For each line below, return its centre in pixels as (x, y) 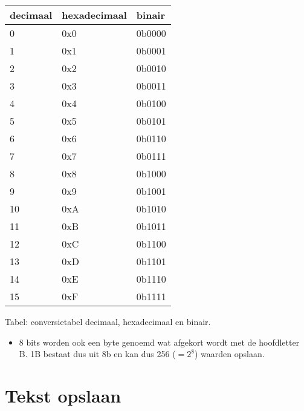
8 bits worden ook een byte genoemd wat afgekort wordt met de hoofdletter (159, 342)
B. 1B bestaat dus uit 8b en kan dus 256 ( (97, 354)
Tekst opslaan (63, 395)
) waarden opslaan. (229, 354)
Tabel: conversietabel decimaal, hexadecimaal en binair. (108, 321)
